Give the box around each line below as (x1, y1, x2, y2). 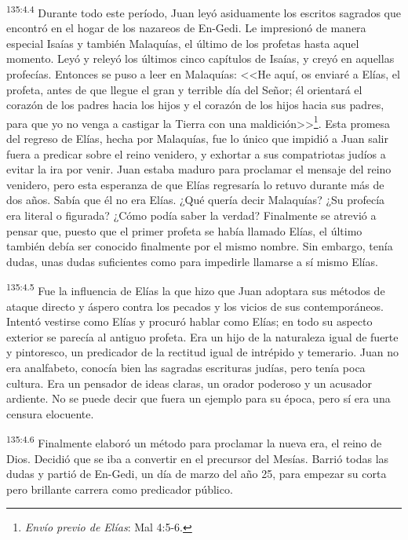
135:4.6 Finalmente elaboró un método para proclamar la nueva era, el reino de (6, 432, 382, 451)
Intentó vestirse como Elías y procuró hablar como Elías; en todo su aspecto (6, 313, 373, 330)
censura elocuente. (6, 405, 94, 421)
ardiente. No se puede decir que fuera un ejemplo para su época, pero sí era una (6, 390, 391, 407)
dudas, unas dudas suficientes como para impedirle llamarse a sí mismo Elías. (6, 253, 378, 269)
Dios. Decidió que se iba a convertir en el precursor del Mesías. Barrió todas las (6, 450, 389, 466)
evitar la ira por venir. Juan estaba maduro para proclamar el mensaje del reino (6, 161, 392, 177)
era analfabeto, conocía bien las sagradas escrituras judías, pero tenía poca (6, 359, 366, 376)
